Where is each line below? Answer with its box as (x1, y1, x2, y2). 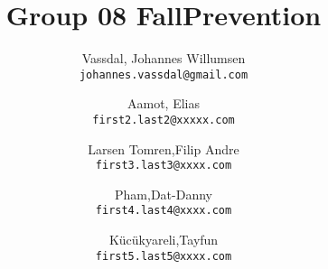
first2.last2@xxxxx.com (92, 113, 235, 126)
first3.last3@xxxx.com (95, 159, 232, 172)
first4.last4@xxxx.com (95, 204, 232, 218)
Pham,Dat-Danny (115, 184, 212, 203)
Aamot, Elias (127, 94, 200, 113)
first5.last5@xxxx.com (95, 249, 232, 263)
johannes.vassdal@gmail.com (79, 68, 248, 81)
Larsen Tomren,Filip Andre (88, 139, 239, 158)
